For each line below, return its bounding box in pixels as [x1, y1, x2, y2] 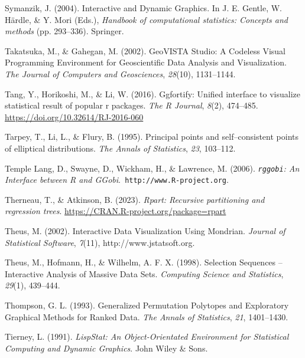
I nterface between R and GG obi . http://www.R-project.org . [5, 173, 229, 186]
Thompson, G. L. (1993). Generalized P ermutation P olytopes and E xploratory [5, 299, 289, 311]
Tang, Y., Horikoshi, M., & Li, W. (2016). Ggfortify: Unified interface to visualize [5, 87, 300, 100]
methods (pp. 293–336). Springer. [5, 25, 124, 37]
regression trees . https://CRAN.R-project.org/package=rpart [5, 205, 226, 217]
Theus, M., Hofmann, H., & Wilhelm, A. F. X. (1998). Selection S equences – [5, 256, 283, 268]
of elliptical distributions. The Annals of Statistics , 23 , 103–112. [5, 142, 236, 154]
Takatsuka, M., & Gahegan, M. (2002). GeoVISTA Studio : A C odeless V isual [5, 44, 286, 57]
